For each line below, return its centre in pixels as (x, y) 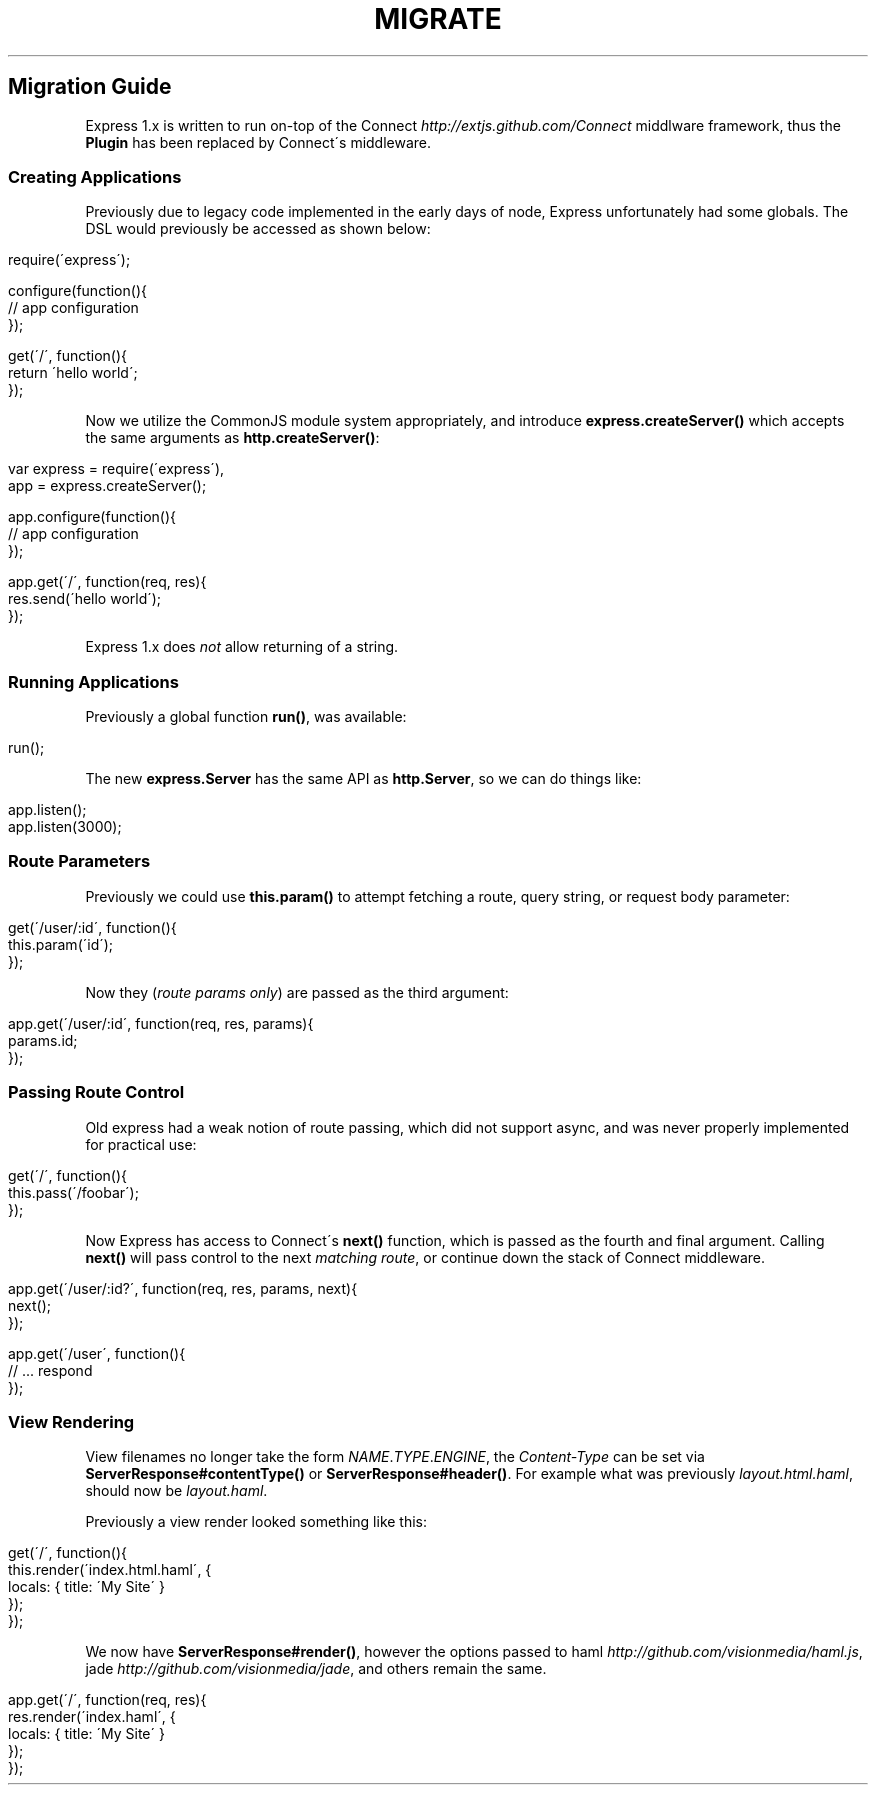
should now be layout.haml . (176, 1491)
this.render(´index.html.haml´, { (110, 1570)
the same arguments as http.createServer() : (232, 438)
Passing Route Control (96, 1092)
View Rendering (71, 1421)
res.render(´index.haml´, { (92, 1717)
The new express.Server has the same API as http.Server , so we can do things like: (363, 779)
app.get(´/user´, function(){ (97, 1353)
